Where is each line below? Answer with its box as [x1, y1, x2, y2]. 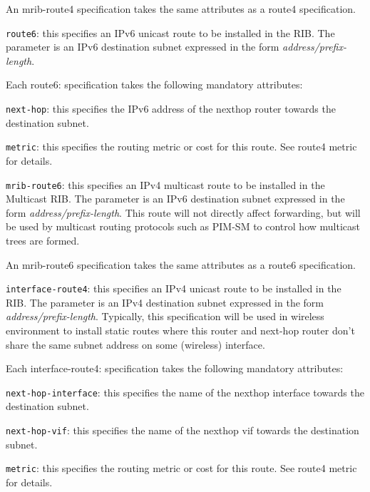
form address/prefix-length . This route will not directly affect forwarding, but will [6, 205, 361, 220]
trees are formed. [6, 232, 80, 247]
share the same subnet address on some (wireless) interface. [6, 337, 265, 352]
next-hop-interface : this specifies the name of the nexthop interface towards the [6, 384, 364, 399]
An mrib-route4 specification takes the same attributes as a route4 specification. [6, 1, 356, 16]
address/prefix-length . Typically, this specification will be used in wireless [6, 309, 324, 324]
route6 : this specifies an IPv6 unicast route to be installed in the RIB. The [6, 25, 335, 40]
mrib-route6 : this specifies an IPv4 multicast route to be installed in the [6, 177, 325, 192]
